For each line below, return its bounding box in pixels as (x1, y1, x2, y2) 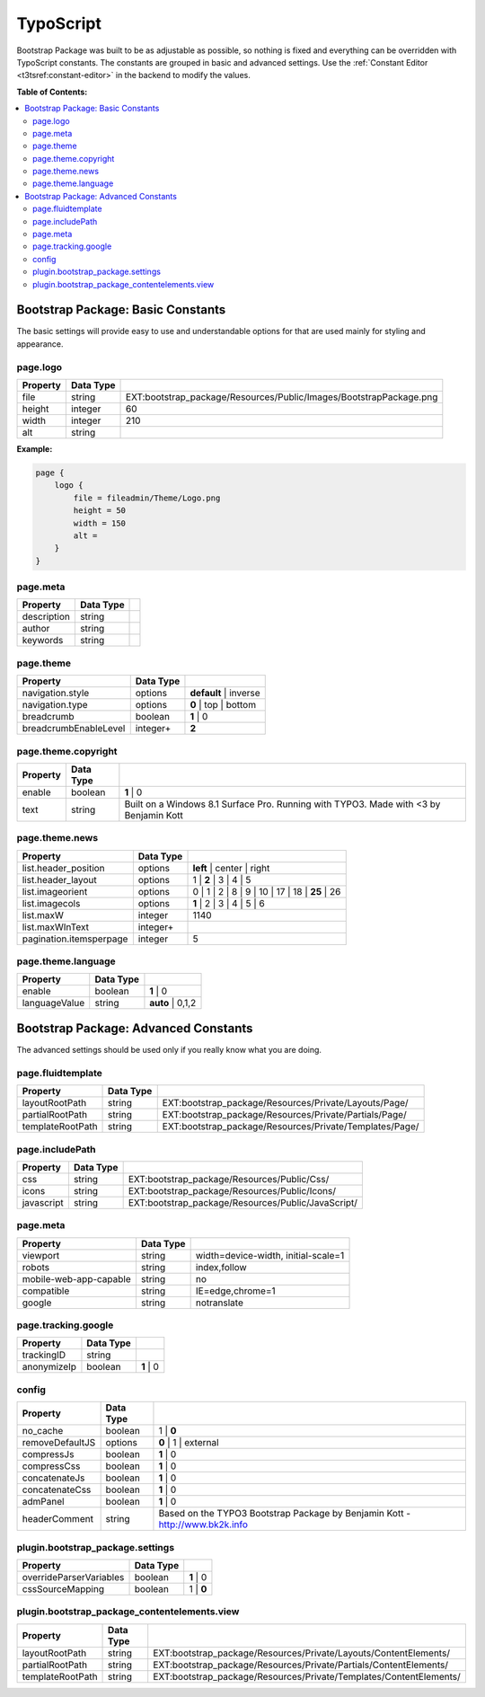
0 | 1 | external (158, 1436, 219, 1449)
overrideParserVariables (22, 1570, 125, 1583)
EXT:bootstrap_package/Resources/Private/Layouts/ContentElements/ (153, 1647, 451, 1659)
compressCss (22, 1460, 81, 1472)
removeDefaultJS (22, 1436, 96, 1449)
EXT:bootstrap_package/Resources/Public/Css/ (128, 1172, 330, 1185)
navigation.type (22, 699, 89, 712)
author (22, 623, 50, 635)
